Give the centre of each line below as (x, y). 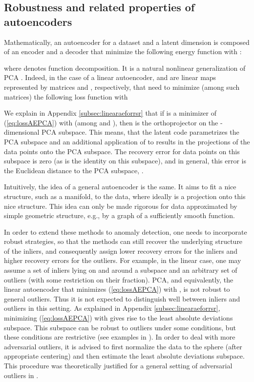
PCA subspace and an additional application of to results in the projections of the (127, 141)
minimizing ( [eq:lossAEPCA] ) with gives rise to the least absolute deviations (118, 318)
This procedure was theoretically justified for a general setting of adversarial (118, 365)
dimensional (22, 132)
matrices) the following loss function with (66, 96)
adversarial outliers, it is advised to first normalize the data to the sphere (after (123, 346)
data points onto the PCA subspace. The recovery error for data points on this (122, 151)
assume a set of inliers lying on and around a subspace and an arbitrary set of (121, 270)
